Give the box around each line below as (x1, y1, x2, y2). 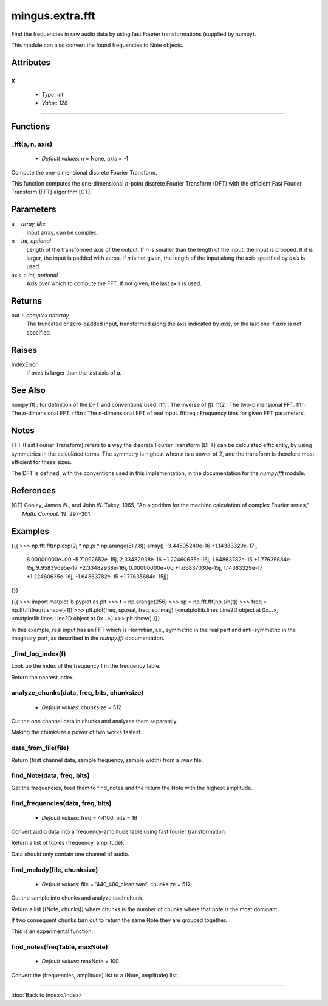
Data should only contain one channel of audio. (11, 850, 130, 858)
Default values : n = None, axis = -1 (41, 155, 129, 162)
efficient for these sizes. (11, 459, 72, 466)
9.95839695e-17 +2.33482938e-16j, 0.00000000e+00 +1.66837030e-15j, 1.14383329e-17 (36, 564, 263, 572)
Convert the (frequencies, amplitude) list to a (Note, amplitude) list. (11, 971, 179, 979)
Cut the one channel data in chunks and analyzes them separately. (11, 718, 179, 725)
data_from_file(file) (11, 744, 69, 752)
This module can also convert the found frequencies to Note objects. (11, 41, 183, 49)
